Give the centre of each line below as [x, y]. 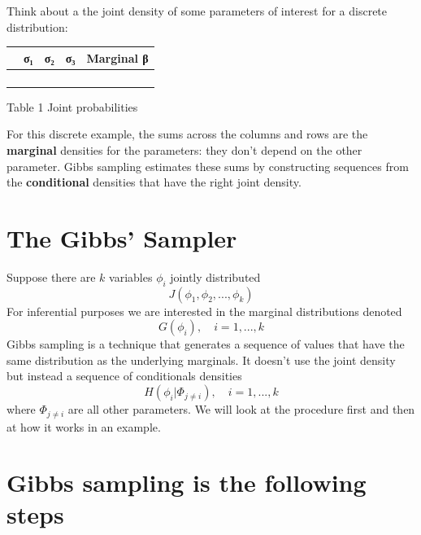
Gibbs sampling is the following [187, 482]
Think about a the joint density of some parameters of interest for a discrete [197, 11]
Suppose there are [51, 276]
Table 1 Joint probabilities [72, 106]
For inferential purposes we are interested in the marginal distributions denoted [204, 311]
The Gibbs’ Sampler [122, 237]
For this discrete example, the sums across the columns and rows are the [187, 134]
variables [131, 276]
